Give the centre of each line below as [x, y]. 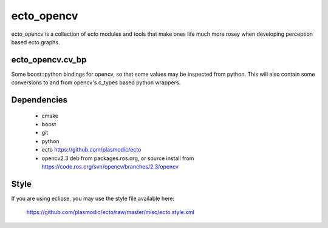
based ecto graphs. [36, 42]
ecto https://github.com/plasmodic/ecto [91, 150]
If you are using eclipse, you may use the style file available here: [93, 198]
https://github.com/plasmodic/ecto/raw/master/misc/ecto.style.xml [110, 212]
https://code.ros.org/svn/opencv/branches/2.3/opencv [110, 166]
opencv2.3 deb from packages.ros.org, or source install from [118, 158]
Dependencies [39, 100]
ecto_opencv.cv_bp [49, 60]
